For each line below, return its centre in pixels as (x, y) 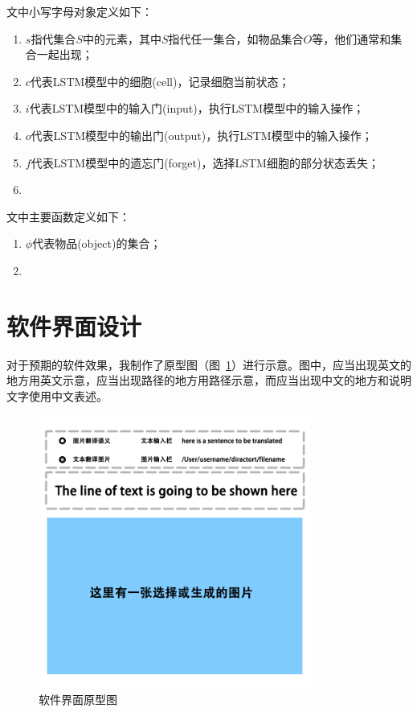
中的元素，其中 (122, 38)
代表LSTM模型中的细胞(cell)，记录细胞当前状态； (160, 81)
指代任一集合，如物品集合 (236, 38)
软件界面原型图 (78, 700)
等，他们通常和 (352, 38)
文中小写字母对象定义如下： (80, 11)
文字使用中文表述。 (57, 395)
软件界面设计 (74, 325)
